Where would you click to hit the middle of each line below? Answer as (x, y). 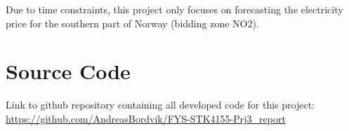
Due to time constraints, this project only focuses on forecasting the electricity (174, 9)
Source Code (68, 71)
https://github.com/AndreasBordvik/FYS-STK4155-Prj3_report (146, 118)
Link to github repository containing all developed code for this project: (160, 105)
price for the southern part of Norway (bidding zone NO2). (132, 23)
